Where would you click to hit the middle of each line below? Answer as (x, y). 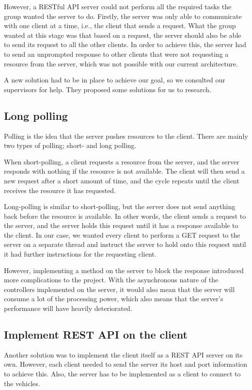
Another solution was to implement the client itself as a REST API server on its (123, 354)
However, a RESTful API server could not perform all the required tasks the (118, 6)
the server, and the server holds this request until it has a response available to (121, 225)
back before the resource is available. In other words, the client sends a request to (125, 216)
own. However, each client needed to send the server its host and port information (126, 364)
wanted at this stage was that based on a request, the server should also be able (123, 35)
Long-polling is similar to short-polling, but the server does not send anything (120, 206)
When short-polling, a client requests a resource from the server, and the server (122, 161)
